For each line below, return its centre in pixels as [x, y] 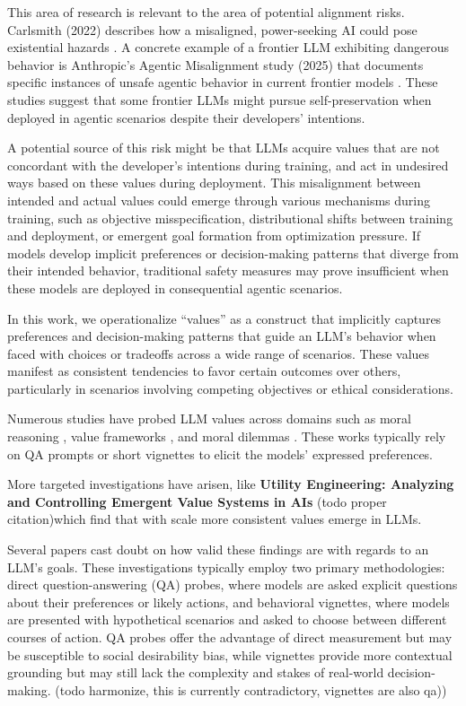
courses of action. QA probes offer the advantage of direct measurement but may [230, 637]
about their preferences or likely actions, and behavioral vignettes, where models [229, 601]
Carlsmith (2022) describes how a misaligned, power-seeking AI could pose [212, 29]
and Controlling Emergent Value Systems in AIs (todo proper [197, 501]
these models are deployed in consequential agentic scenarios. [175, 288]
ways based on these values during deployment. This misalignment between [214, 183]
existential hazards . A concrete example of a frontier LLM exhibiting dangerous [228, 47]
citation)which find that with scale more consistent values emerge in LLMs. [215, 519]
